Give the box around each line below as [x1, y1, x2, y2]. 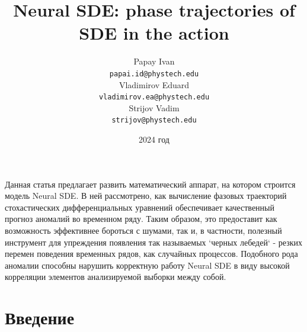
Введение [5, 305, 75, 330]
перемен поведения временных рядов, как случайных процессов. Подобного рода [5, 247, 298, 260]
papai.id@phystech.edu [109, 69, 199, 78]
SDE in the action [79, 21, 229, 45]
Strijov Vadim [129, 101, 180, 114]
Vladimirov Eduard [119, 78, 190, 91]
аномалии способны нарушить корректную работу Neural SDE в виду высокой [5, 259, 290, 271]
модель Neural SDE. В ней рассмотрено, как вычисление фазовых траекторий [5, 189, 287, 202]
